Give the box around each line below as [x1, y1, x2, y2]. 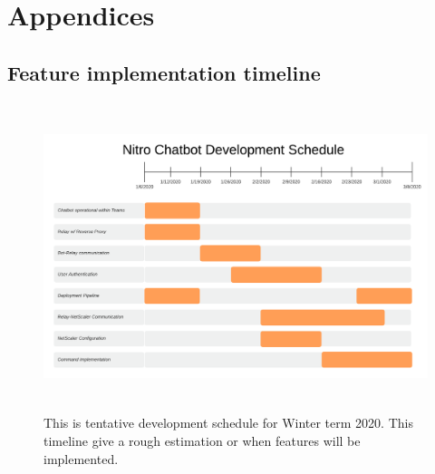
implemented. [43, 449, 119, 468]
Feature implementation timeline [7, 58, 321, 86]
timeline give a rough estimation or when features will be [43, 430, 361, 450]
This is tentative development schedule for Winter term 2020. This [43, 413, 413, 432]
